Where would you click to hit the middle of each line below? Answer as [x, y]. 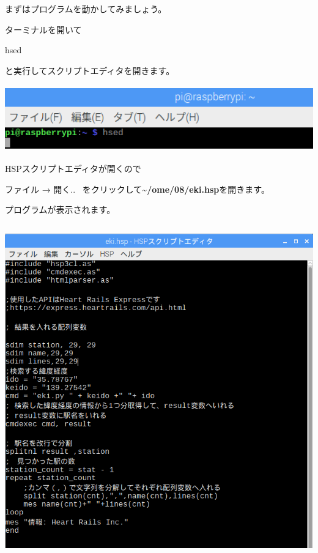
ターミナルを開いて [43, 29]
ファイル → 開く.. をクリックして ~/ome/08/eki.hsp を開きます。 [137, 189]
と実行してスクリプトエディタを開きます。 [90, 70]
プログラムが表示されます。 [60, 210]
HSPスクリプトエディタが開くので [73, 169]
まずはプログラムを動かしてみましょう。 [86, 9]
